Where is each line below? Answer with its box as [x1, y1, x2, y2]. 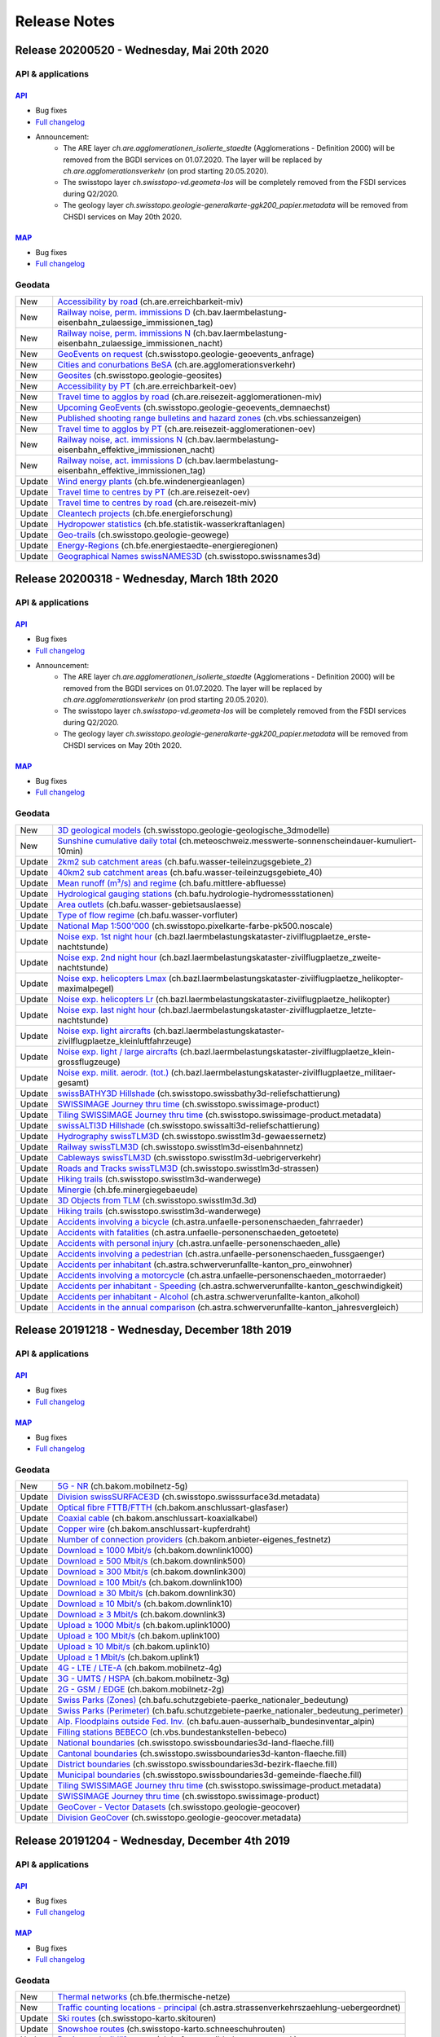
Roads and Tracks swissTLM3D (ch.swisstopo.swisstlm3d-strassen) [57, 1162, 319, 1173]
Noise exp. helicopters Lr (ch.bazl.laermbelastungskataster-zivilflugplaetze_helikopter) [57, 993, 390, 1005]
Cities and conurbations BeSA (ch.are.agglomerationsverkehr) [57, 359, 297, 370]
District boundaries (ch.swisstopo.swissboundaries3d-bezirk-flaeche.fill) [57, 1758, 337, 1770]
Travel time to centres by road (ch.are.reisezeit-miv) [57, 497, 257, 508]
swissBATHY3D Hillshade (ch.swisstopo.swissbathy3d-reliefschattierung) [57, 1088, 341, 1099]
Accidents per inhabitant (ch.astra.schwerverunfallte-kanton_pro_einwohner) [57, 1259, 354, 1270]
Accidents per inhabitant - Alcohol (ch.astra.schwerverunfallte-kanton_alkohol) [57, 1291, 360, 1302]
